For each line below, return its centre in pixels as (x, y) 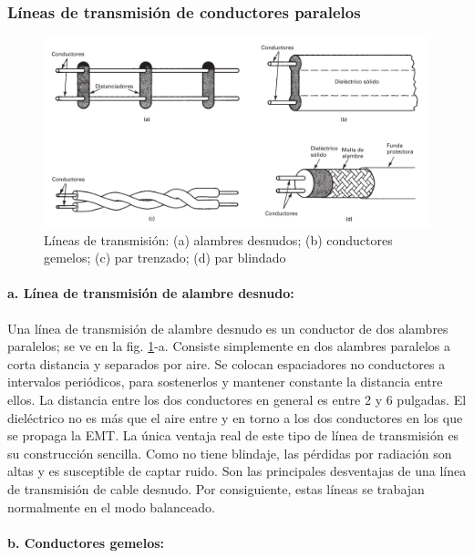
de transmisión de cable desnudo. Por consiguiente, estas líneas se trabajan (216, 489)
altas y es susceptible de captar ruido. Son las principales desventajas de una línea (237, 471)
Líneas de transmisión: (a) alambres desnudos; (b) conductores (218, 239)
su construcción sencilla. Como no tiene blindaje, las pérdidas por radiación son (230, 453)
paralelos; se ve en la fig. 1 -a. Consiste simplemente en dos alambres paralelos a (229, 346)
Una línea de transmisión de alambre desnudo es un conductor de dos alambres (228, 328)
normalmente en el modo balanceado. (111, 506)
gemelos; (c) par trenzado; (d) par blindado (165, 258)
